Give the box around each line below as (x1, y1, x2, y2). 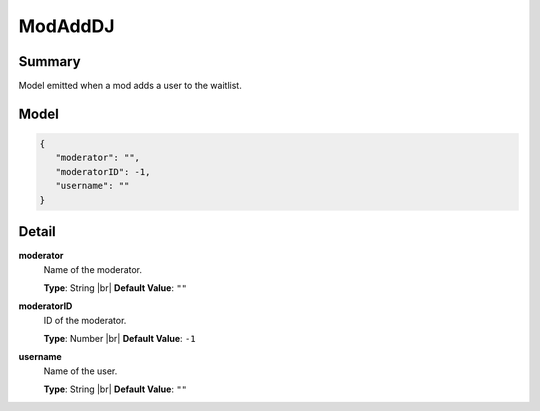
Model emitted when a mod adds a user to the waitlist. (18, 80, 242, 92)
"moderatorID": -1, (55, 166, 151, 177)
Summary (18, 53, 81, 70)
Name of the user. (43, 365, 118, 377)
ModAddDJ (18, 15, 115, 37)
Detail (18, 223, 57, 240)
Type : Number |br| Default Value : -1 (43, 333, 196, 345)
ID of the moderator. (43, 314, 127, 326)
